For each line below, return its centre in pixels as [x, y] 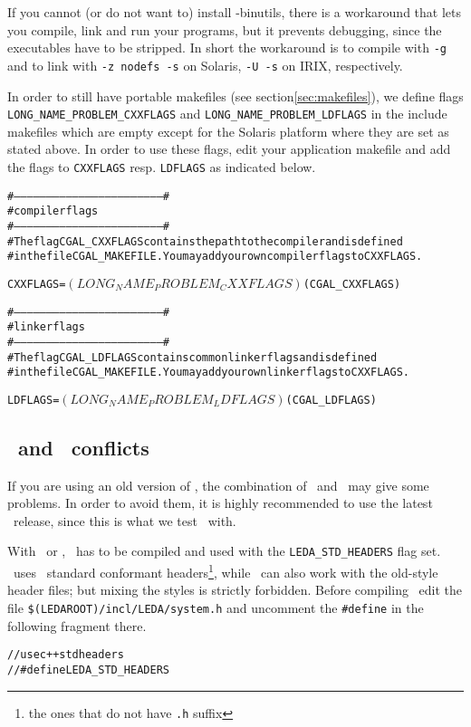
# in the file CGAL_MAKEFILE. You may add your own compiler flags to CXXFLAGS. [215, 257]
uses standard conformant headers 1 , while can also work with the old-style [226, 571]
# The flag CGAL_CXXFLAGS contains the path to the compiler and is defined [205, 241]
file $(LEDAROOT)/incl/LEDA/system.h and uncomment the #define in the [216, 607]
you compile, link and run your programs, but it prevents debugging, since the [225, 29]
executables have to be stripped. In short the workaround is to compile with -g [227, 48]
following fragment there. [77, 625]
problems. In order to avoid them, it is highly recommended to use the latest [220, 503]
